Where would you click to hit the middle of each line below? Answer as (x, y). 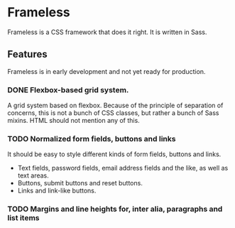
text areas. (33, 175)
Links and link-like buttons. (57, 191)
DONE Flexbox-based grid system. (68, 89)
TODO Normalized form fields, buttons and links (92, 139)
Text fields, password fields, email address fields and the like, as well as (123, 168)
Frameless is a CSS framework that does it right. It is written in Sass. (107, 32)
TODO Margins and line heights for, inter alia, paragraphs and (115, 209)
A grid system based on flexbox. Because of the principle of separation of (115, 105)
